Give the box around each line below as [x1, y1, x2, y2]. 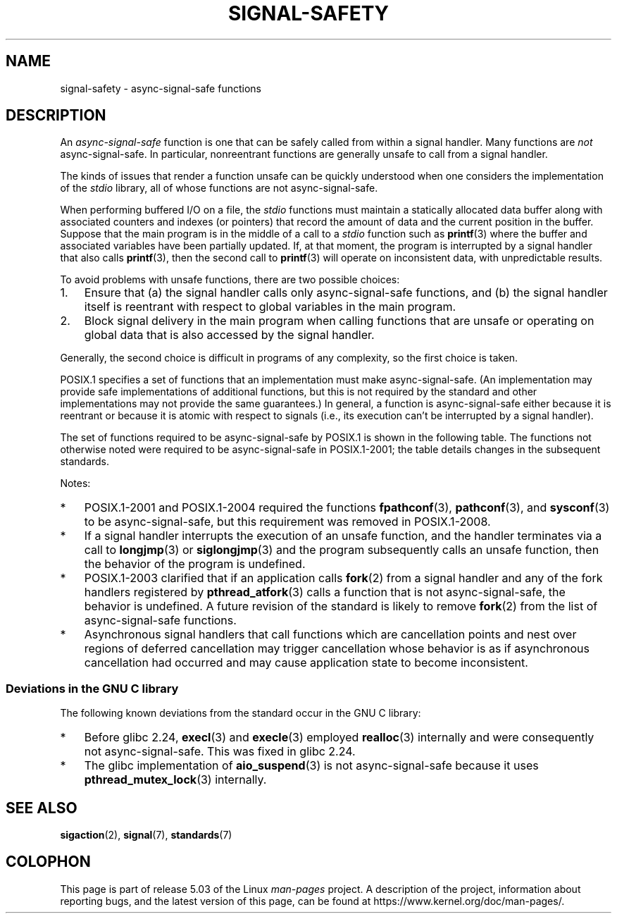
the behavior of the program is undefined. [84, 557, 306, 572]
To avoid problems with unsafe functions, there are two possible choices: [60, 273, 400, 286]
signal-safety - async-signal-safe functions [60, 82, 261, 94]
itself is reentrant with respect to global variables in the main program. [84, 300, 456, 314]
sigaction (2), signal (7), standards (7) [60, 829, 232, 841]
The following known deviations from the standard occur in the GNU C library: [60, 707, 421, 720]
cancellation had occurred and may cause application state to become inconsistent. [84, 655, 528, 670]
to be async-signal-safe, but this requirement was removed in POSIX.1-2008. [84, 514, 491, 529]
